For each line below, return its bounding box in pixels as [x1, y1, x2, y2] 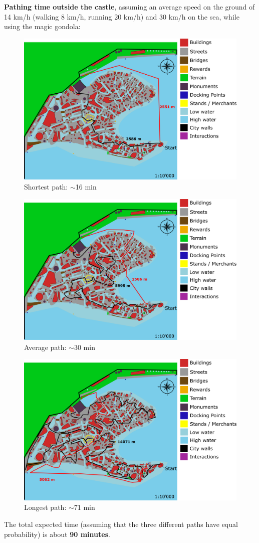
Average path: [24, 341, 67, 352]
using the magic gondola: [4, 21, 81, 32]
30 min [74, 341, 95, 352]
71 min [74, 502, 95, 512]
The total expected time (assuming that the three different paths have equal [4, 519, 238, 529]
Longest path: [24, 502, 67, 512]
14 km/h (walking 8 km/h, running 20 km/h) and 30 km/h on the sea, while [4, 11, 239, 22]
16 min [75, 181, 97, 192]
